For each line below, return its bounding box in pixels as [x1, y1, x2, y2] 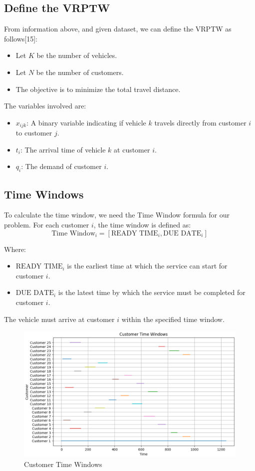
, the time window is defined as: [93, 219, 191, 229]
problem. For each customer [4, 219, 89, 229]
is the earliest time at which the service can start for [67, 260, 228, 271]
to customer [15, 127, 52, 138]
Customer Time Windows [24, 458, 102, 469]
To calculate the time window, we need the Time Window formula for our [4, 209, 230, 220]
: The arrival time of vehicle [20, 144, 106, 154]
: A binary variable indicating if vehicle [26, 117, 146, 127]
